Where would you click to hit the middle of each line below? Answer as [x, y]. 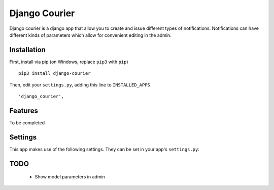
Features [24, 110]
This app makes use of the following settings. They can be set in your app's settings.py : [105, 149]
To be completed [27, 123]
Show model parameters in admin [70, 177]
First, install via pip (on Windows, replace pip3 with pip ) [69, 62]
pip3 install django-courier [55, 74]
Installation [27, 50]
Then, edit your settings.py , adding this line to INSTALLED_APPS [80, 85]
